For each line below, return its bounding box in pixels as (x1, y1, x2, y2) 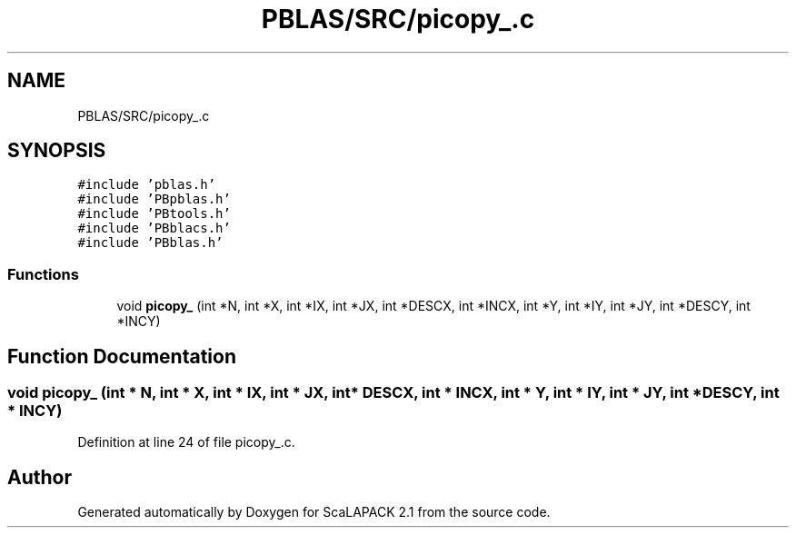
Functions (7, 264, 79, 283)
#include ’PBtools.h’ (77, 206, 231, 222)
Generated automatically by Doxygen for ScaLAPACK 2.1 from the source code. (77, 504, 551, 520)
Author (7, 465, 72, 489)
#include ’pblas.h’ (77, 177, 216, 193)
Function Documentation (7, 344, 236, 368)
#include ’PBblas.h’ (77, 235, 224, 251)
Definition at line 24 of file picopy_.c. (77, 434, 295, 451)
